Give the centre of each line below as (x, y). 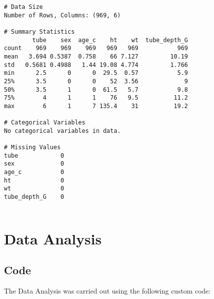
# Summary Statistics (40, 31)
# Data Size (23, 7)
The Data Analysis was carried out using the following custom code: (107, 290)
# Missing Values (32, 148)
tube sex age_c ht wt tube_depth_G (110, 40)
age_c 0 (34, 172)
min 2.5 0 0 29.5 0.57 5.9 (96, 73)
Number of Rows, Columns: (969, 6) (63, 15)
